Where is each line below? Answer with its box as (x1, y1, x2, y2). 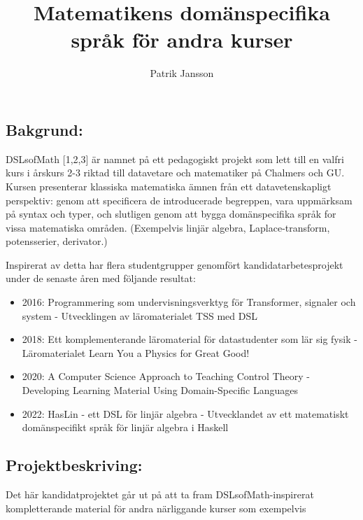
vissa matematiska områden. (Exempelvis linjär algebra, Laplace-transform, (6, 220, 330, 234)
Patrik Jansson (150, 66, 214, 80)
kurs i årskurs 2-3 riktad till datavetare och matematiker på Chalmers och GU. (6, 165, 345, 180)
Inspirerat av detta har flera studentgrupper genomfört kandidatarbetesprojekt (6, 257, 343, 272)
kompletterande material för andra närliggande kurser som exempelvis (6, 500, 306, 515)
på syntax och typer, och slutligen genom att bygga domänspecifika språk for (6, 206, 336, 221)
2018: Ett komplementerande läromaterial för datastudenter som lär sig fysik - (22, 332, 357, 346)
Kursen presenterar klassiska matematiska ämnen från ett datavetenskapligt (6, 178, 332, 193)
